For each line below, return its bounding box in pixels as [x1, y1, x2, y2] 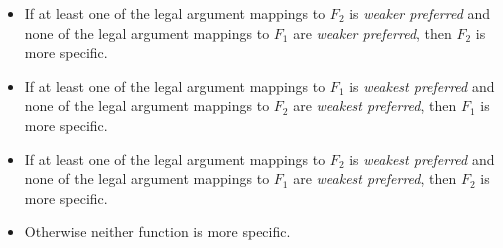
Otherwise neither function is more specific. [24, 221, 291, 242]
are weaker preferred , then [293, 22, 452, 43]
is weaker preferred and [349, 3, 491, 23]
